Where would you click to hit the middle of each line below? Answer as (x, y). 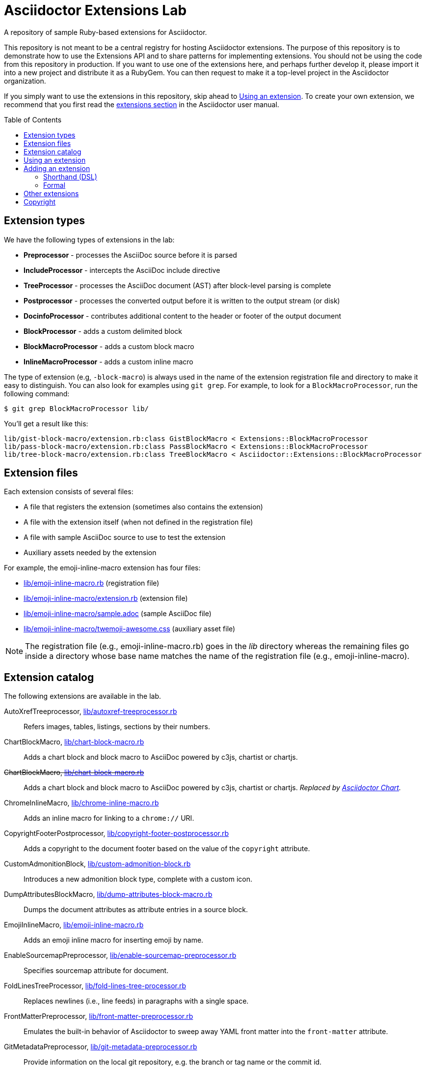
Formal (54, 185)
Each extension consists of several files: (69, 492)
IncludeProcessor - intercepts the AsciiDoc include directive (122, 270)
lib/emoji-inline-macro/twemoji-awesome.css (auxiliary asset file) (130, 629)
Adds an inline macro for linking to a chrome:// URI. (109, 818)
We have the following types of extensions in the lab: (89, 239)
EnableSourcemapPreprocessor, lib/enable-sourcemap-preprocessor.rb (120, 955)
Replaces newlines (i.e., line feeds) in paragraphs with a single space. (136, 1001)
